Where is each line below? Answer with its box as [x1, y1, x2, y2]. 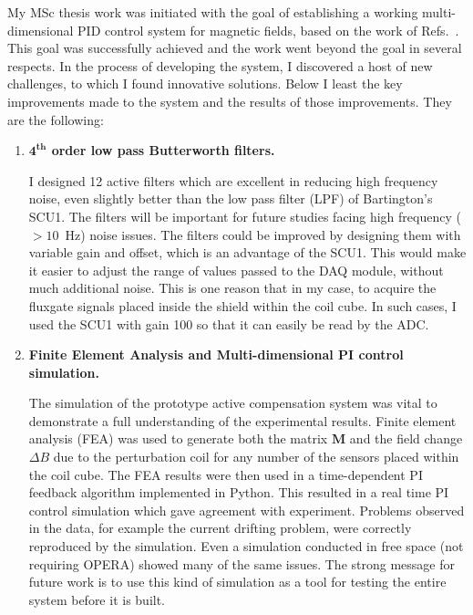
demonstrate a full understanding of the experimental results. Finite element [28, 411, 457, 430]
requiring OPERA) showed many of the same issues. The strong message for [28, 554, 455, 573]
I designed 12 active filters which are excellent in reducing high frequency [28, 171, 438, 190]
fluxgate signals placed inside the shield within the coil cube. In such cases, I [28, 296, 457, 315]
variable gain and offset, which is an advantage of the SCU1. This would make [28, 243, 467, 262]
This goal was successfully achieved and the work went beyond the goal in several [7, 38, 462, 57]
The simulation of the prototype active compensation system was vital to [28, 393, 437, 412]
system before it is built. [28, 589, 166, 609]
